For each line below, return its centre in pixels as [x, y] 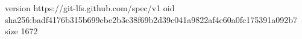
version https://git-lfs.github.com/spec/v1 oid [90, 8]
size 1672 [21, 31]
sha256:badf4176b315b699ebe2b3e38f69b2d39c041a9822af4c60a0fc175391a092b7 [151, 19]
